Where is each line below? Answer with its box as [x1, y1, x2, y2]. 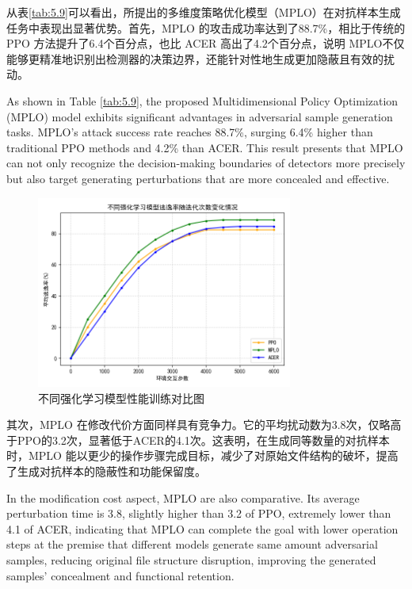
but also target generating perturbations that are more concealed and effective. [6, 170, 390, 186]
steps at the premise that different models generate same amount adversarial [6, 536, 378, 553]
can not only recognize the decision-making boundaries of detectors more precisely [6, 155, 406, 171]
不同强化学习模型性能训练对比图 [38, 389, 204, 406]
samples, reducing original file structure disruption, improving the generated [6, 551, 376, 568]
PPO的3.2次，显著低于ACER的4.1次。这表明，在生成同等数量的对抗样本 [17, 431, 390, 448]
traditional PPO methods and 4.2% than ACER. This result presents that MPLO [6, 139, 403, 155]
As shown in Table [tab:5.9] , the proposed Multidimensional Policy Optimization [6, 92, 399, 109]
